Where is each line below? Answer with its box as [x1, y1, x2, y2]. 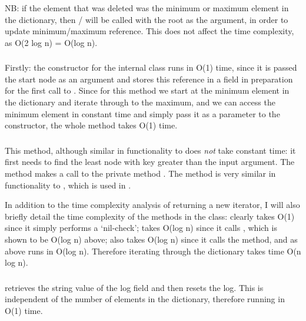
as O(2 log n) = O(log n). [5, 36, 98, 48]
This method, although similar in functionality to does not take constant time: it [5, 144, 296, 156]
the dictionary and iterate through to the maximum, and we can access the [5, 96, 275, 108]
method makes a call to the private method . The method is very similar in [5, 167, 276, 179]
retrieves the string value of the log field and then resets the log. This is [5, 281, 264, 293]
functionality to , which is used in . [5, 178, 131, 191]
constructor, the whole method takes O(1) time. [5, 119, 178, 131]
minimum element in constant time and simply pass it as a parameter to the [5, 107, 280, 120]
